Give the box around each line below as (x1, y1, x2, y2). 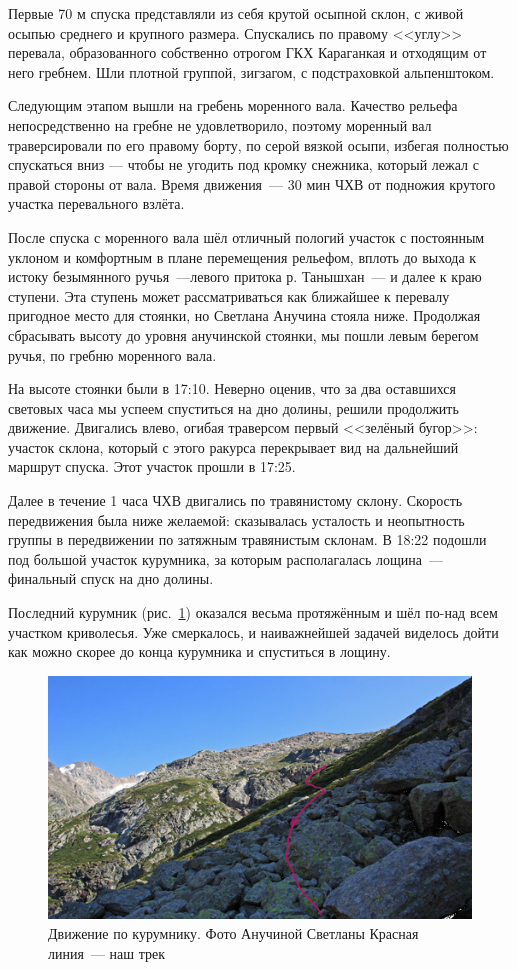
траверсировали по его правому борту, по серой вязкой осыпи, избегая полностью (8, 134, 509, 155)
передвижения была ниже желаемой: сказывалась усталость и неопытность (8, 509, 465, 530)
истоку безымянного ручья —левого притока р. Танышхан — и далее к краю (8, 266, 482, 287)
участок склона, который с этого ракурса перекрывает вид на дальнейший (8, 436, 459, 457)
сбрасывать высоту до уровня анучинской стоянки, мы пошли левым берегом (8, 324, 479, 345)
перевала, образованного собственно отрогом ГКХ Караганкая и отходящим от (8, 42, 487, 63)
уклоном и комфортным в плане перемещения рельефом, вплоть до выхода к (8, 246, 477, 267)
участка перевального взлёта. (8, 193, 185, 214)
